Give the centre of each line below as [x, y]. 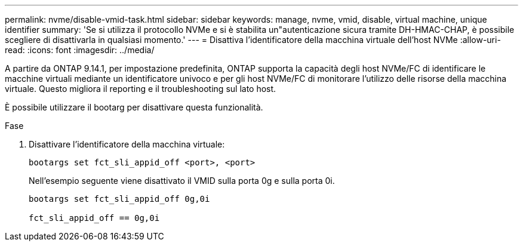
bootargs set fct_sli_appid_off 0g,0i [119, 199]
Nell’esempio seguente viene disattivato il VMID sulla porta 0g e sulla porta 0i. [182, 181]
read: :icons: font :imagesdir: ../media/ [80, 50]
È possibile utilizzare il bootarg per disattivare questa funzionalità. [134, 107]
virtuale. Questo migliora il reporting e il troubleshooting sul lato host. [141, 89]
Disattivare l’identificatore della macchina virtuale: [127, 144]
